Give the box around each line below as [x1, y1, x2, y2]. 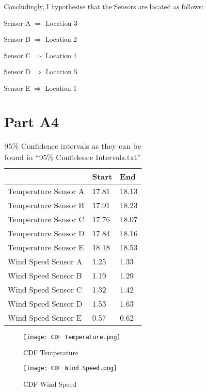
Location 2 [45, 34, 77, 44]
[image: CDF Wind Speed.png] [23, 364, 117, 372]
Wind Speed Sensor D [8, 297, 82, 309]
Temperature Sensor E [8, 241, 84, 253]
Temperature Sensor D [8, 227, 85, 239]
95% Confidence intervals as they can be [4, 140, 141, 151]
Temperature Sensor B [8, 199, 84, 211]
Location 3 [46, 17, 78, 28]
